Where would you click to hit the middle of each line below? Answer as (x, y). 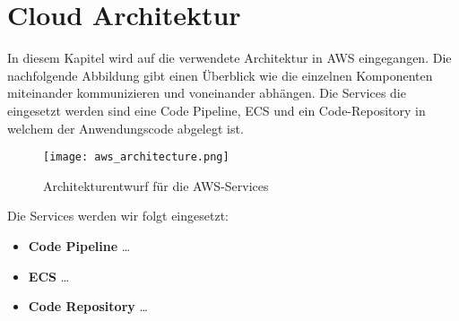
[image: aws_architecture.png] (136, 157)
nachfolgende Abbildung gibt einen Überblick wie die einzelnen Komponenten (220, 75)
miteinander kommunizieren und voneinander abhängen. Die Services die (207, 93)
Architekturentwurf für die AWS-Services (156, 185)
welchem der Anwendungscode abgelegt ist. (126, 128)
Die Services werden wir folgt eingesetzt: (118, 216)
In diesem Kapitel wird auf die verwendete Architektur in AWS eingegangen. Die (229, 58)
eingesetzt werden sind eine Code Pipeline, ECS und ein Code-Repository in (217, 110)
